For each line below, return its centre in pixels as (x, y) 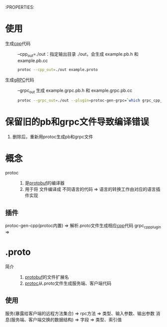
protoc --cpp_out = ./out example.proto (58, 70)
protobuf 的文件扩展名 (47, 277)
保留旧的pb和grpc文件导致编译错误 (77, 122)
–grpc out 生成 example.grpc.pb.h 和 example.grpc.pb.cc (75, 91)
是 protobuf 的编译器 (44, 183)
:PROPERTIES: (20, 7)
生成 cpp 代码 (18, 43)
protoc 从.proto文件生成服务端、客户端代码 (68, 283)
